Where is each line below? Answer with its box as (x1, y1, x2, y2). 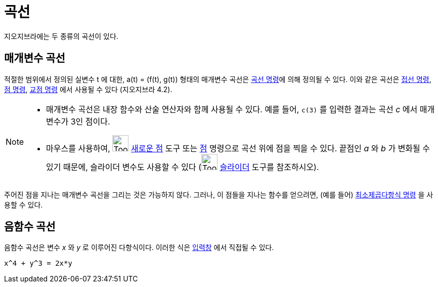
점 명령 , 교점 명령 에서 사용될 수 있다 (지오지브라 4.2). (4, 85, 172, 94)
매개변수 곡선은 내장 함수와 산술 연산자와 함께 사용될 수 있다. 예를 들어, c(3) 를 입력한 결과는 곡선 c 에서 (46, 104, 418, 114)
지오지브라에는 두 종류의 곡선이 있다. (4, 31, 118, 40)
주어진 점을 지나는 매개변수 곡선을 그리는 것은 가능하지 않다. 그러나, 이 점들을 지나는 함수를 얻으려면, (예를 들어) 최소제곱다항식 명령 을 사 (4, 190, 433, 199)
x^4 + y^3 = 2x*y (4, 259, 72, 268)
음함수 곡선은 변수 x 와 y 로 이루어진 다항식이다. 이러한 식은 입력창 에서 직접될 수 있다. (4, 243, 274, 252)
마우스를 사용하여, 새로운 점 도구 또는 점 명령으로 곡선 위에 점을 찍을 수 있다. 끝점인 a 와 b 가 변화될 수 (46, 143, 430, 153)
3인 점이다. (70, 116, 110, 127)
